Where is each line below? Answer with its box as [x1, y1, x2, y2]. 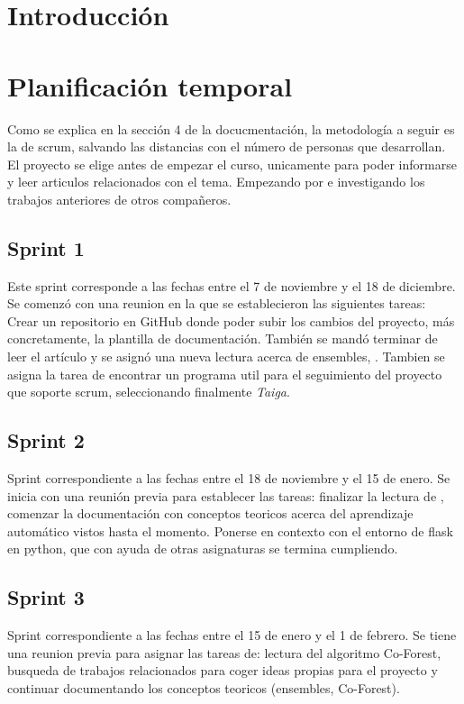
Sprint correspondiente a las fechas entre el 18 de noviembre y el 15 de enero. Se [7, 469, 450, 488]
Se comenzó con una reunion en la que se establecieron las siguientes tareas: [7, 294, 426, 313]
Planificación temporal [7, 67, 293, 104]
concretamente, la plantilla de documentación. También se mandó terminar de [7, 329, 438, 348]
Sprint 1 [7, 233, 85, 261]
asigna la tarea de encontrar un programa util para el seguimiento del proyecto [7, 364, 442, 383]
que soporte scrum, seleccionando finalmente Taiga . [7, 382, 290, 401]
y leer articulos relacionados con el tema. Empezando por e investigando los [7, 172, 425, 191]
